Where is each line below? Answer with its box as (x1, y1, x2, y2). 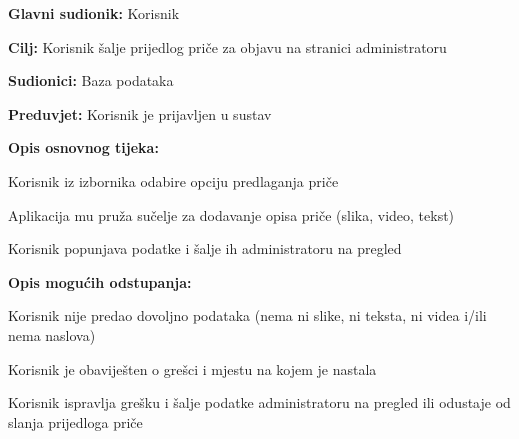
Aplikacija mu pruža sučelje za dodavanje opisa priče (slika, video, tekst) (8, 204, 455, 225)
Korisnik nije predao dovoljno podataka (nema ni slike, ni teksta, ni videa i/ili (8, 305, 487, 326)
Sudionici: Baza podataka (8, 70, 174, 91)
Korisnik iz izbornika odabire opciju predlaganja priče (8, 170, 339, 191)
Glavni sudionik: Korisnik (8, 3, 180, 23)
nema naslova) (8, 324, 96, 345)
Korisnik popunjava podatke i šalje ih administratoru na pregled (8, 238, 402, 259)
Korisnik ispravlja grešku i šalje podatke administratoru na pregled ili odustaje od (8, 392, 511, 413)
